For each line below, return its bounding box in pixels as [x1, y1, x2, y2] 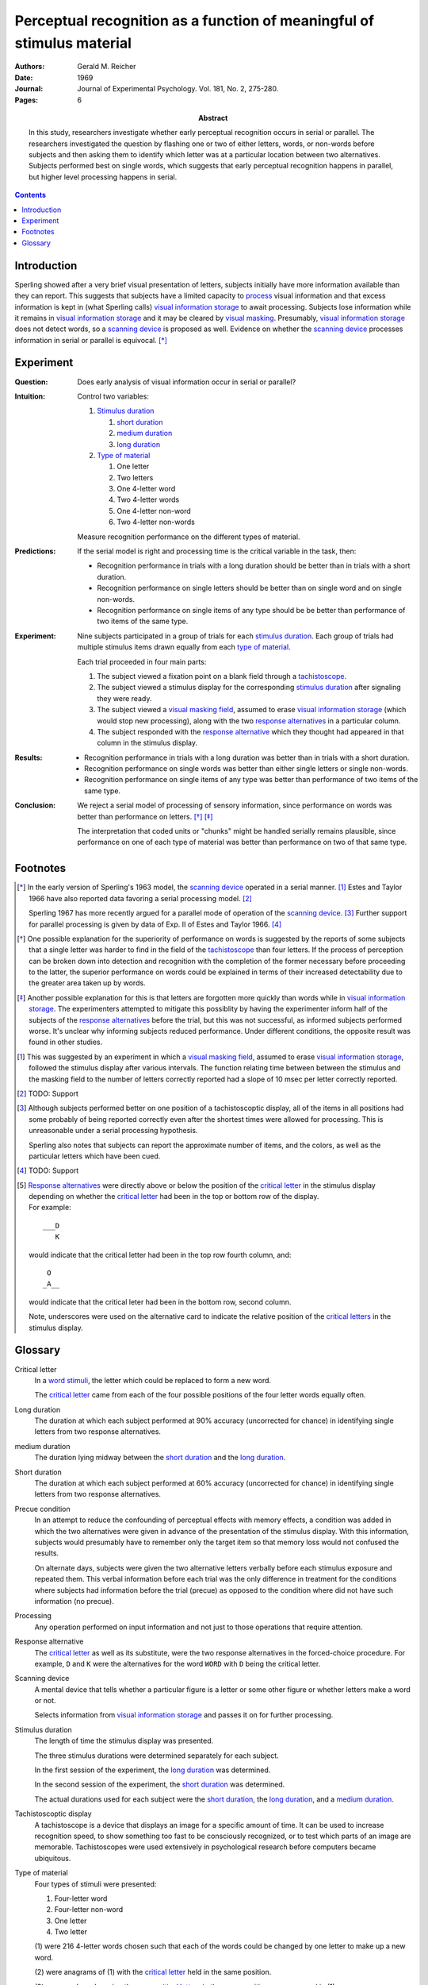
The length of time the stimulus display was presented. [34, 1736, 214, 1746]
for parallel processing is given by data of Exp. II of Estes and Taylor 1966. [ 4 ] [29, 919, 281, 929]
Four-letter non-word [54, 1905, 124, 1914]
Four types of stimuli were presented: [34, 1879, 157, 1889]
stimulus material [14, 34, 132, 52]
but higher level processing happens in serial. [29, 172, 178, 182]
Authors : [14, 62, 45, 71]
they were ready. [97, 693, 152, 703]
